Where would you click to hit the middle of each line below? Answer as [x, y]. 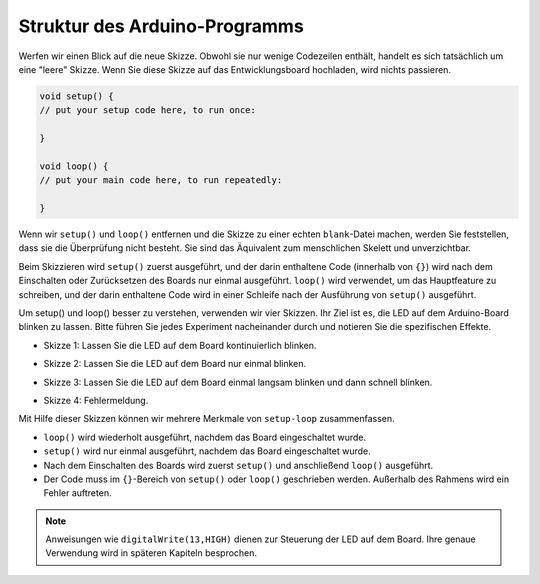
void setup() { [76, 96]
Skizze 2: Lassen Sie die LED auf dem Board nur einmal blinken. [175, 364]
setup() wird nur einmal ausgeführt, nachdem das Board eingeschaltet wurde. [207, 451]
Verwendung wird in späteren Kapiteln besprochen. [151, 553]
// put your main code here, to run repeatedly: [161, 180]
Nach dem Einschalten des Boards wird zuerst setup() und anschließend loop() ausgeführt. [238, 465]
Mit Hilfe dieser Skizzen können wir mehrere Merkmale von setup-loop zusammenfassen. [206, 419]
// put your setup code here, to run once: [148, 110]
